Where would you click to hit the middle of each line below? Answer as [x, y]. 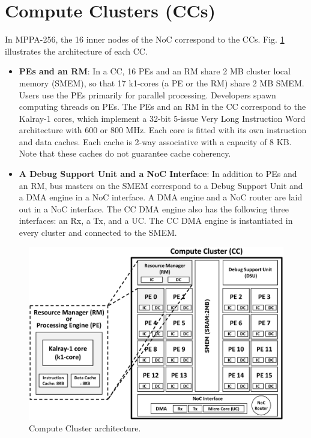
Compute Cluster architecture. [85, 428]
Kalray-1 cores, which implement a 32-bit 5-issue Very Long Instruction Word [162, 118]
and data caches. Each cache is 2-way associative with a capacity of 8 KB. [155, 141]
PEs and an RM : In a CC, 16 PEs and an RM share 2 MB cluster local [155, 71]
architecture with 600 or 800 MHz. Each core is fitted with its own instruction [163, 130]
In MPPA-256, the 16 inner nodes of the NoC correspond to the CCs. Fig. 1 [145, 39]
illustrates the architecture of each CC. [76, 51]
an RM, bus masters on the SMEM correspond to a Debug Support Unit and [161, 185]
